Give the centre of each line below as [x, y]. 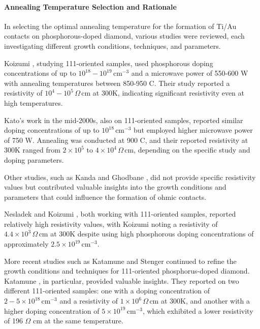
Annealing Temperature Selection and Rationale [90, 6]
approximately [26, 244]
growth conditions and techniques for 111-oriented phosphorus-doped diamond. [127, 271]
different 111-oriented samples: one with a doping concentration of [107, 291]
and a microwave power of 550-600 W [190, 73]
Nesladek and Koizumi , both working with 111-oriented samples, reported [120, 214]
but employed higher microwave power [193, 130]
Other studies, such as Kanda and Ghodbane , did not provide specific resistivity [130, 177]
